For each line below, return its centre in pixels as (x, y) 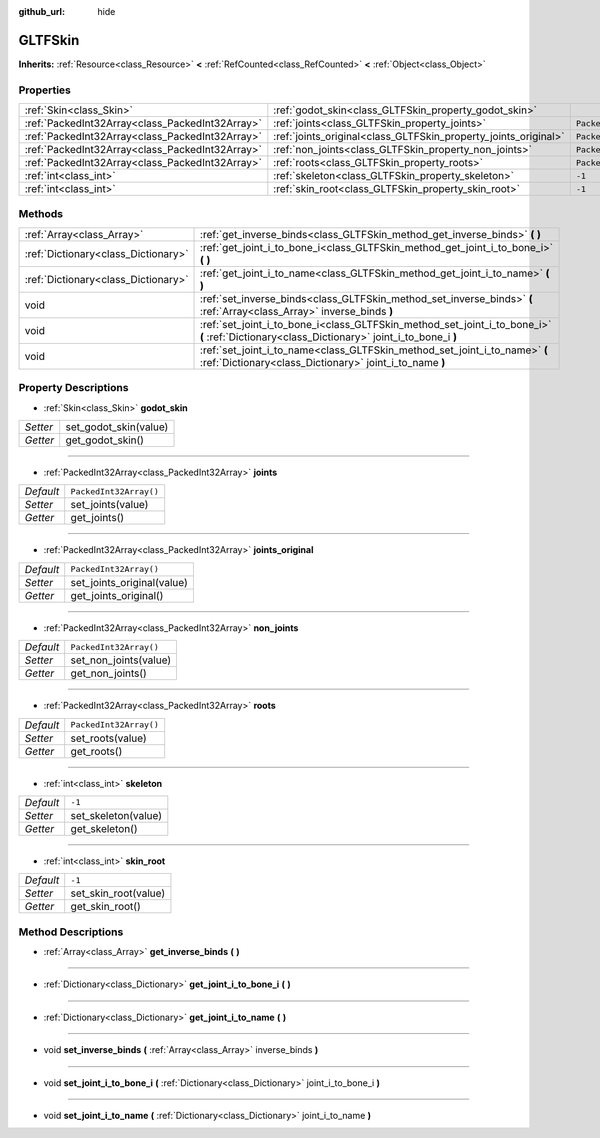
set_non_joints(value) (121, 660)
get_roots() (96, 751)
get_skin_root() (106, 907)
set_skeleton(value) (116, 815)
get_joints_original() (117, 595)
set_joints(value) (109, 505)
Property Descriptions (73, 388)
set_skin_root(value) (118, 893)
